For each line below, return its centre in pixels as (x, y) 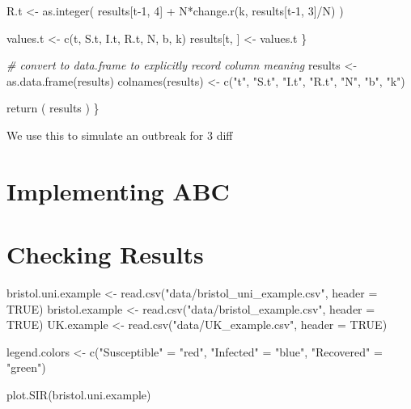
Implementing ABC (118, 190)
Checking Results (105, 254)
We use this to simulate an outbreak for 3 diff (120, 135)
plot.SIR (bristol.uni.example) (79, 395)
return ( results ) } (53, 108)
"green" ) (26, 367)
